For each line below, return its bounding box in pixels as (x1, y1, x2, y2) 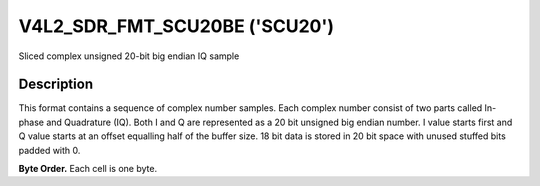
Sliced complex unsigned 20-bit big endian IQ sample (18, 50, 240, 62)
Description (18, 76, 94, 93)
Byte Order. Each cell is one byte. (18, 163, 158, 175)
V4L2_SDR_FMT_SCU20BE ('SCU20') (18, 15, 335, 37)
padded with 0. (18, 144, 81, 156)
